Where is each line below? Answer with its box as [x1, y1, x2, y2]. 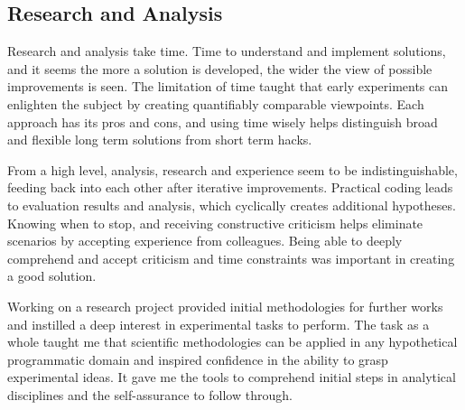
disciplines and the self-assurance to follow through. [7, 385, 293, 404]
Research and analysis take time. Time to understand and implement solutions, [7, 42, 446, 61]
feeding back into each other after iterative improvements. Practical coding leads [7, 178, 453, 197]
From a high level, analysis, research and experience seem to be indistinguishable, [7, 160, 458, 179]
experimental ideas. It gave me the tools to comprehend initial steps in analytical [7, 368, 456, 387]
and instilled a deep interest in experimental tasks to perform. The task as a [7, 314, 430, 333]
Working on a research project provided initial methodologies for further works [7, 296, 443, 315]
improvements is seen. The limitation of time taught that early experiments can [7, 77, 449, 96]
